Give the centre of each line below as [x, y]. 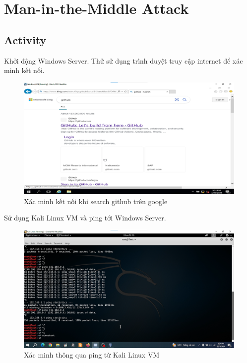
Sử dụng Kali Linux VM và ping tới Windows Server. [85, 218]
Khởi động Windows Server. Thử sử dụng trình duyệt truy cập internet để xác [123, 60]
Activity [25, 39]
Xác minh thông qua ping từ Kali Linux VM [92, 355]
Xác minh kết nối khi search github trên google [96, 201]
